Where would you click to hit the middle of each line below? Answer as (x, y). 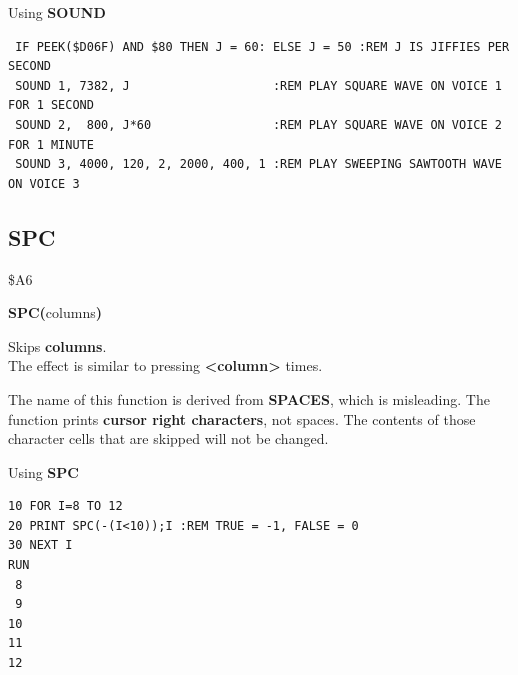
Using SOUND (57, 12)
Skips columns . (57, 345)
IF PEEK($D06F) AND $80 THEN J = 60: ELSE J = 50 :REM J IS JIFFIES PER (262, 46)
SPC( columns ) (55, 312)
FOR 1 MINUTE (51, 144)
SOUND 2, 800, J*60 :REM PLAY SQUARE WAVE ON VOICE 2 (258, 124)
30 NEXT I (40, 545)
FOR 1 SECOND (51, 105)
